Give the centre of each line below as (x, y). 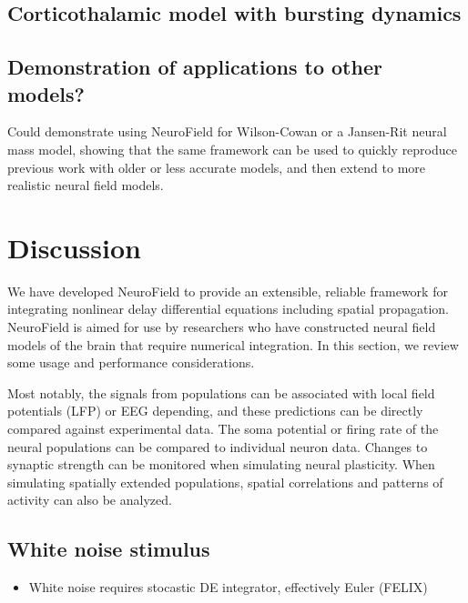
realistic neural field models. (86, 185)
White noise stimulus (109, 549)
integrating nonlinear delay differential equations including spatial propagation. (228, 309)
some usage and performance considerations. (131, 362)
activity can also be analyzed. (90, 500)
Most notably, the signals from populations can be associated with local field (221, 392)
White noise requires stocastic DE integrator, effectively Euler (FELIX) (228, 587)
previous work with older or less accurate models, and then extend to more (217, 167)
